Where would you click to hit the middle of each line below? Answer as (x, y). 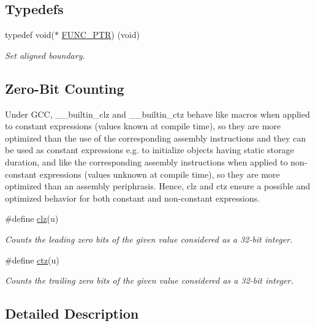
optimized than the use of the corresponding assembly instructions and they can (155, 138)
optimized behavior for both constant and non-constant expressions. (132, 198)
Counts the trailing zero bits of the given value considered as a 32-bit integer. (149, 280)
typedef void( (30, 35)
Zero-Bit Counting (65, 88)
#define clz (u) (32, 218)
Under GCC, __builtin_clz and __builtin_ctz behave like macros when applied (157, 114)
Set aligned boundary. (45, 55)
